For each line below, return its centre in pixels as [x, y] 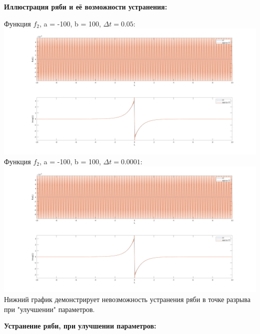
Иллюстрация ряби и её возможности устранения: [86, 6]
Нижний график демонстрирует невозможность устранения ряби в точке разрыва [127, 299]
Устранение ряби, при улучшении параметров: [80, 326]
